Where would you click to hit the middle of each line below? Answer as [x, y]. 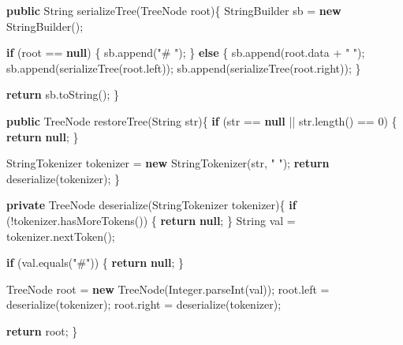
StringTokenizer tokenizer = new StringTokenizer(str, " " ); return [168, 163]
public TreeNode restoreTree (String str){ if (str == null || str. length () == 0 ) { [202, 120]
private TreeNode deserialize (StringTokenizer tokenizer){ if [151, 205]
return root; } [42, 330]
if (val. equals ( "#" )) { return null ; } [95, 262]
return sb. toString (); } [63, 94]
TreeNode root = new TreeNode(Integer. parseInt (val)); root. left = [168, 289]
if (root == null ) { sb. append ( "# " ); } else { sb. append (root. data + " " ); [186, 52]
